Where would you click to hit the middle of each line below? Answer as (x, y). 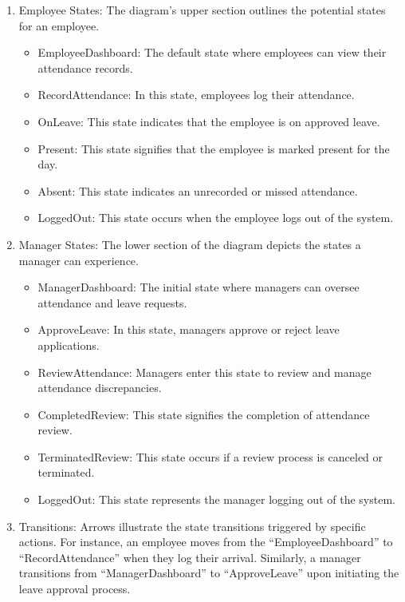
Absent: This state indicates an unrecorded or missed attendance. (198, 190)
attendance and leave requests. (112, 302)
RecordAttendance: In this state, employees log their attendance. (196, 95)
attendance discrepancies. (100, 388)
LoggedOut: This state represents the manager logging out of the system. (216, 499)
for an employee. (59, 25)
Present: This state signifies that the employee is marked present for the (214, 148)
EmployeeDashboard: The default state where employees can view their (212, 52)
